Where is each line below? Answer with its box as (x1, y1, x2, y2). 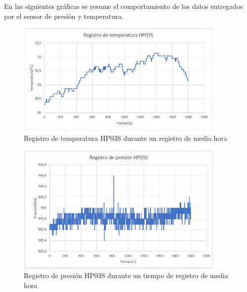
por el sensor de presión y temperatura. (4, 10, 124, 21)
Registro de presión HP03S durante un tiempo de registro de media (24, 270, 228, 281)
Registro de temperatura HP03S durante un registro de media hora (24, 133, 228, 143)
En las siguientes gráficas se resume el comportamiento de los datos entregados (4, 1, 243, 11)
